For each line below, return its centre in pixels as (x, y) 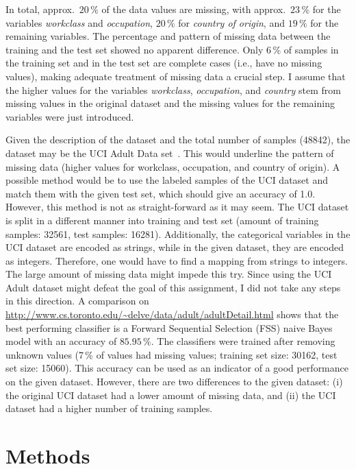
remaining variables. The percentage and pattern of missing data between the (168, 36)
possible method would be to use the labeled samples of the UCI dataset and (167, 180)
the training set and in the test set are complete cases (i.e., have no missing (164, 63)
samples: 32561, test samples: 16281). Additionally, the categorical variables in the (178, 233)
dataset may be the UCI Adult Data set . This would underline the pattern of (170, 153)
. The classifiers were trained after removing (243, 341)
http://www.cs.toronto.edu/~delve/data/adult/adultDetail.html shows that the (172, 314)
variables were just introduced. (70, 116)
